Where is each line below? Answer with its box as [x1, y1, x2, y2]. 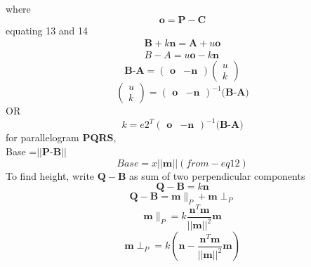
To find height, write [6, 168, 95, 183]
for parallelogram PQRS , [6, 130, 117, 145]
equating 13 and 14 [6, 22, 88, 37]
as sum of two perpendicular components [129, 168, 305, 183]
